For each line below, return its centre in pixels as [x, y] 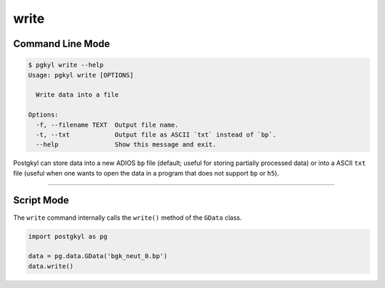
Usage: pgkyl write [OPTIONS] [81, 75]
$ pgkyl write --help [66, 65]
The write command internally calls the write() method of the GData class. [128, 218]
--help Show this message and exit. [126, 145]
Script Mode [41, 200]
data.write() [51, 266]
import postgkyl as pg [68, 236]
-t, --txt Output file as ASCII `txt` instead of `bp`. [156, 134]
